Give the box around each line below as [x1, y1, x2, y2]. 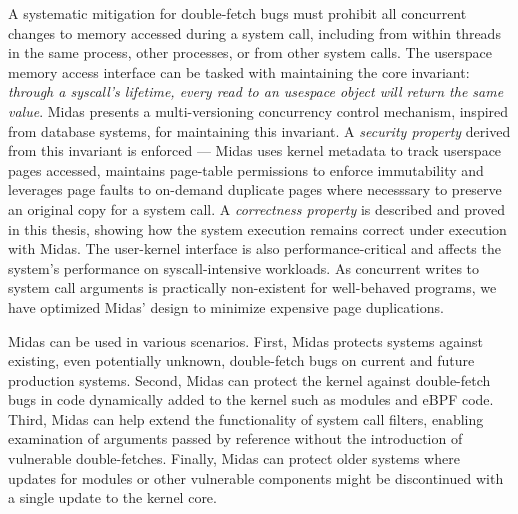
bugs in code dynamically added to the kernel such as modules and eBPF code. [8, 389, 494, 410]
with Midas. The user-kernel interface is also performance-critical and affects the [8, 238, 501, 259]
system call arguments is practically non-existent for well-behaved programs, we [8, 277, 497, 298]
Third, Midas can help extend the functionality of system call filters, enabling [8, 408, 484, 429]
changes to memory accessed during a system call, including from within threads [8, 22, 501, 43]
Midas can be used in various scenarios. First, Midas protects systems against [8, 330, 483, 351]
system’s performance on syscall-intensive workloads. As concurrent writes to [8, 257, 480, 278]
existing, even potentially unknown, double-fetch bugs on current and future [8, 350, 475, 371]
